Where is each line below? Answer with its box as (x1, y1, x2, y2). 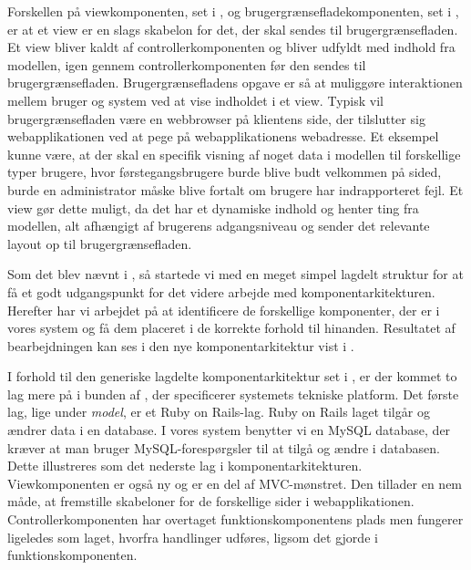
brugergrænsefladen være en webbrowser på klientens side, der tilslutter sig (7, 109, 425, 128)
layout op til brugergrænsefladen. (7, 233, 192, 253)
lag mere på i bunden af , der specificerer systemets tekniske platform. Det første (7, 384, 459, 403)
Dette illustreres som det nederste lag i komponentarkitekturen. (7, 456, 363, 475)
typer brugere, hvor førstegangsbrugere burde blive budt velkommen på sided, (7, 162, 442, 181)
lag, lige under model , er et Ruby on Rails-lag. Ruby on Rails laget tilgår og (7, 402, 430, 421)
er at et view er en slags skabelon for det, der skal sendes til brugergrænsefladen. (7, 19, 458, 38)
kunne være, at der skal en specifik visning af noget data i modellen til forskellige (7, 144, 461, 163)
